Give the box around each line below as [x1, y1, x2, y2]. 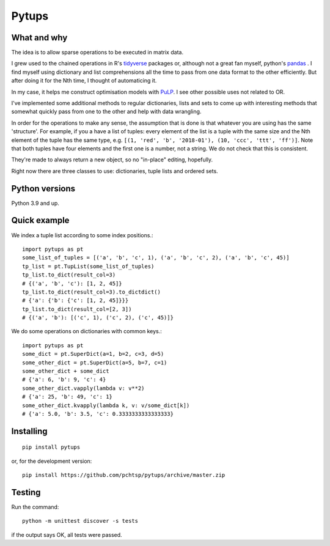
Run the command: [11, 503, 59, 511]
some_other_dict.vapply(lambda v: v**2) [22, 385, 145, 391]
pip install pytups [22, 444, 81, 451]
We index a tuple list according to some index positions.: [11, 231, 153, 238]
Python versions [11, 183, 76, 194]
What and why [11, 32, 68, 43]
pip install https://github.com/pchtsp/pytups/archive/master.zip [22, 471, 226, 479]
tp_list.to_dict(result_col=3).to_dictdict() [22, 288, 161, 295]
